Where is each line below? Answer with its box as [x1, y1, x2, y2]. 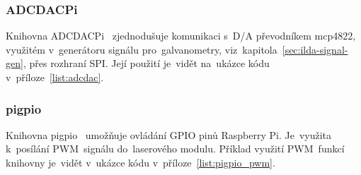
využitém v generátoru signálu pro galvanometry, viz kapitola [6, 42, 277, 56]
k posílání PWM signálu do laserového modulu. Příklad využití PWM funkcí [6, 141, 345, 156]
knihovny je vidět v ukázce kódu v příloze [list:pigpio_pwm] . [6, 155, 275, 169]
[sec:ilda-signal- [282, 42, 348, 56]
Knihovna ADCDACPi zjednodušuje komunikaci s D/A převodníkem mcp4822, [6, 28, 356, 43]
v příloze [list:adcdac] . [6, 70, 104, 84]
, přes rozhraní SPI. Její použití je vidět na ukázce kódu [23, 56, 270, 71]
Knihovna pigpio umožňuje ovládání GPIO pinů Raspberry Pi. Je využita [6, 127, 332, 142]
